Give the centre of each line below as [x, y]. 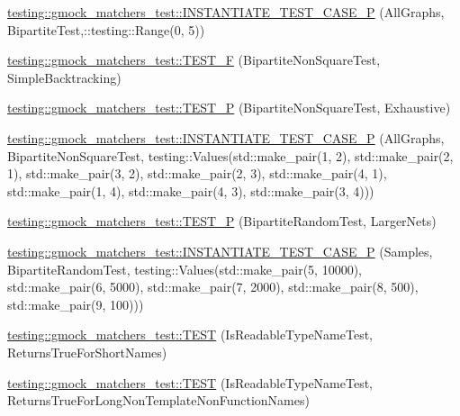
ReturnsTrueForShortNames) [87, 352]
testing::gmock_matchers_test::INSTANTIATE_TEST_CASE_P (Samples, [220, 251]
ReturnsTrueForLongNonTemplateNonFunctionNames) [158, 400]
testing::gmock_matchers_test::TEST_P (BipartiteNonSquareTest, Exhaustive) [229, 108]
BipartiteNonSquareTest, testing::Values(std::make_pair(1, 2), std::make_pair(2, [230, 155]
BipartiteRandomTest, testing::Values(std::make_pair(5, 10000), [185, 269]
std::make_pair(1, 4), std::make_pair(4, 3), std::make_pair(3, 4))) [191, 190]
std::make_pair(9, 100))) [76, 304]
